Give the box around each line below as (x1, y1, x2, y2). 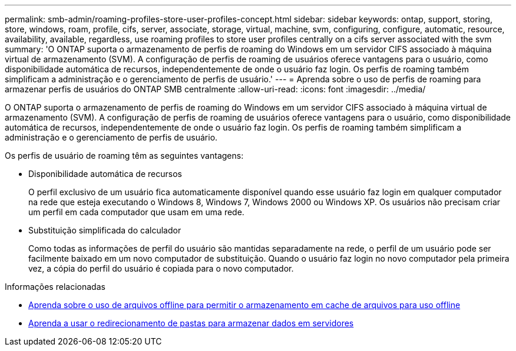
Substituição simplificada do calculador (28, 225, 181, 235)
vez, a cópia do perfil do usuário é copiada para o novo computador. (28, 263, 294, 273)
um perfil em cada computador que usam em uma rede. (28, 207, 244, 217)
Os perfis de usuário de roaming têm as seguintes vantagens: (5, 151, 244, 161)
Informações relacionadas (5, 282, 105, 292)
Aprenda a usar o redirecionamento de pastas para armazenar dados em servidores (28, 318, 354, 328)
